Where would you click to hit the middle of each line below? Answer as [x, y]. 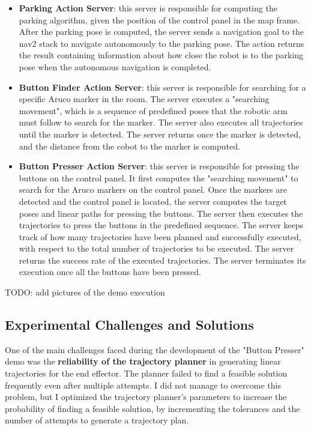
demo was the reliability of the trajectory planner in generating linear [143, 361]
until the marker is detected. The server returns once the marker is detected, [160, 134]
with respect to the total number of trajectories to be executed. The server [156, 248]
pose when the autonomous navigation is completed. [115, 66]
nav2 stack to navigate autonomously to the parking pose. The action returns [162, 43]
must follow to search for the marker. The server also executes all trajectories [161, 122]
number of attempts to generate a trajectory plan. [97, 420]
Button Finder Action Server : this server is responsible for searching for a [162, 87]
